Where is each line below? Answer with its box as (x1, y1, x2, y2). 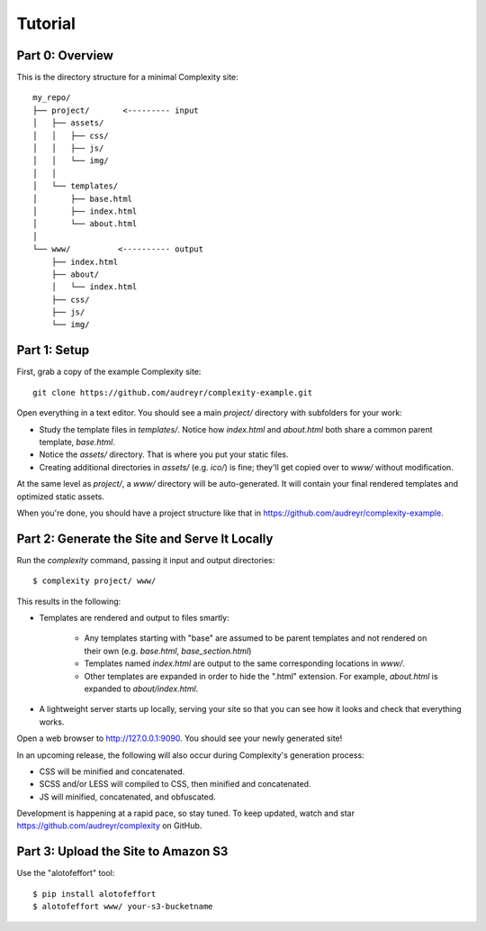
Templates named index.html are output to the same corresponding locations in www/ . (84, 658, 405, 669)
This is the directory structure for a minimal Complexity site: (16, 72, 238, 83)
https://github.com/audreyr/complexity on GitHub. (16, 820, 202, 831)
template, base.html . (39, 436, 116, 447)
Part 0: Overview (16, 48, 114, 63)
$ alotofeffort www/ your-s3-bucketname (32, 901, 213, 912)
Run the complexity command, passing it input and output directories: (16, 554, 275, 565)
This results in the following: (16, 596, 121, 607)
